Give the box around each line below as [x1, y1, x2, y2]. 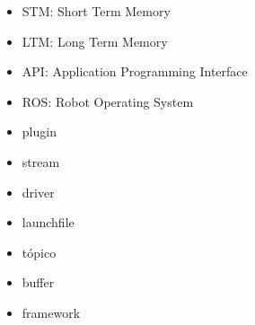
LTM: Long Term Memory [22, 31, 168, 50]
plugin [22, 122, 57, 141]
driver [22, 182, 55, 201]
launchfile [22, 213, 75, 232]
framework [22, 303, 81, 321]
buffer [22, 273, 55, 292]
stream [22, 152, 60, 171]
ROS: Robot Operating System [22, 92, 194, 110]
